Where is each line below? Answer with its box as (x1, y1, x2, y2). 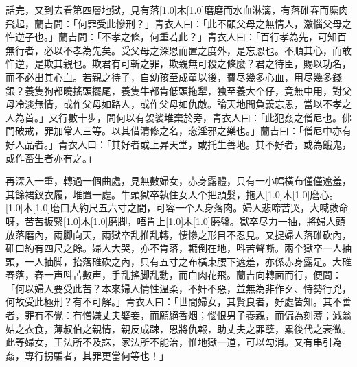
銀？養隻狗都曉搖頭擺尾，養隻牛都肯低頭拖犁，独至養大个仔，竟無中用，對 (5, 83, 342, 97)
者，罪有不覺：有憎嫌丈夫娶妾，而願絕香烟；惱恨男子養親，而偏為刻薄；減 (5, 308, 342, 322)
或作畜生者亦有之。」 (5, 150, 97, 165)
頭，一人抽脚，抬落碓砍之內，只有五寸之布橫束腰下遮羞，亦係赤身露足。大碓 (5, 254, 352, 268)
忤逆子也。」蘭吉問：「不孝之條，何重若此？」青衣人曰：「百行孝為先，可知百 (5, 29, 347, 44)
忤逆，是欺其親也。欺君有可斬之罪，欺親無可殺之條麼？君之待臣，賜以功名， (5, 56, 352, 71)
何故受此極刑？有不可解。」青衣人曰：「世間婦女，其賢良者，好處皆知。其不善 (5, 294, 352, 309)
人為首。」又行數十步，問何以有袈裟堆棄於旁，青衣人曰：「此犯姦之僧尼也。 (5, 110, 342, 124)
